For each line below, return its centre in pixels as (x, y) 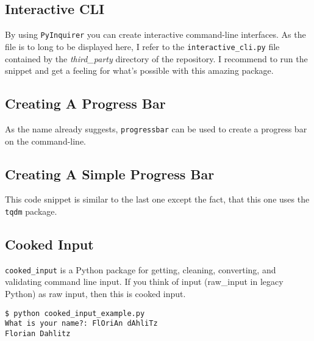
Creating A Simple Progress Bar (110, 174)
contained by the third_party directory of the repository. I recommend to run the (156, 58)
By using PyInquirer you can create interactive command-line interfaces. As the (155, 34)
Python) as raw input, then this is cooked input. (95, 294)
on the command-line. (45, 141)
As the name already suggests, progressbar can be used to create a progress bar (156, 128)
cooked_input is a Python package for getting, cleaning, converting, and (141, 269)
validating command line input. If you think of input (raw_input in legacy (144, 282)
